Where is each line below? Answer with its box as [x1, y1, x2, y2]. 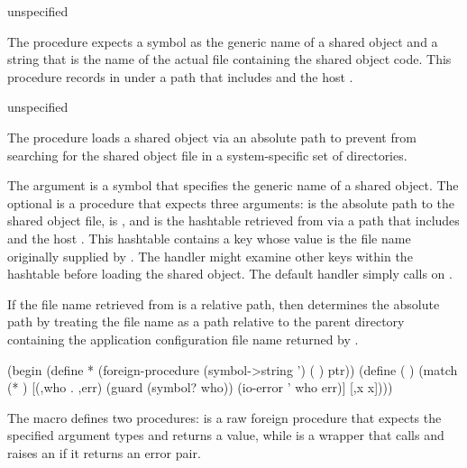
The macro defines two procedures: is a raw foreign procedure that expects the [7, 408, 442, 427]
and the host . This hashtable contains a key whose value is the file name [7, 228, 411, 247]
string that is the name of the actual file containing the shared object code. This [7, 50, 452, 69]
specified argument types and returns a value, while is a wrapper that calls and [7, 426, 444, 445]
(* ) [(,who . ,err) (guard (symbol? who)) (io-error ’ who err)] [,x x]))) [7, 378, 393, 397]
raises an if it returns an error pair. [7, 443, 201, 462]
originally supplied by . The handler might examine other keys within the [7, 246, 413, 265]
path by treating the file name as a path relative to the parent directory [7, 312, 405, 331]
